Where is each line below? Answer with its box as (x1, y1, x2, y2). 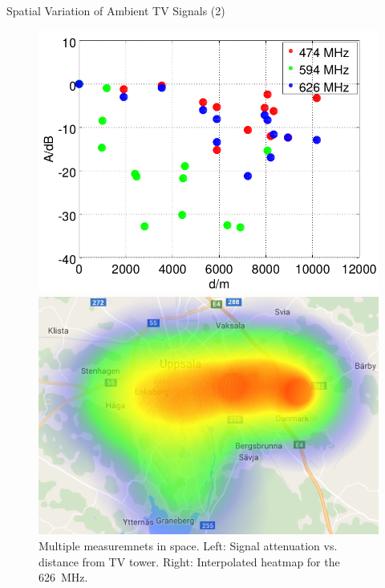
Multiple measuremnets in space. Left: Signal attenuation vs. (38, 537, 338, 554)
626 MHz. (38, 569, 88, 586)
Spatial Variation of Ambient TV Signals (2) (6, 2, 225, 18)
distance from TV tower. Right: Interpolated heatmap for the (38, 553, 340, 570)
